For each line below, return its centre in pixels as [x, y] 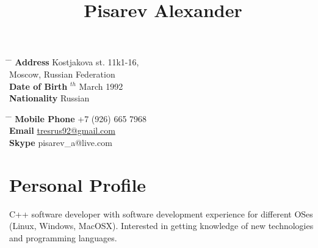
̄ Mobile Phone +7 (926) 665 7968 [78, 118]
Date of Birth [38, 86]
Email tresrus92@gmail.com [62, 130]
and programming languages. [63, 237]
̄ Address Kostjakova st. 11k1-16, [74, 62]
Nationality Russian [49, 98]
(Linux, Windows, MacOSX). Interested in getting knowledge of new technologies [161, 226]
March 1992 [101, 86]
